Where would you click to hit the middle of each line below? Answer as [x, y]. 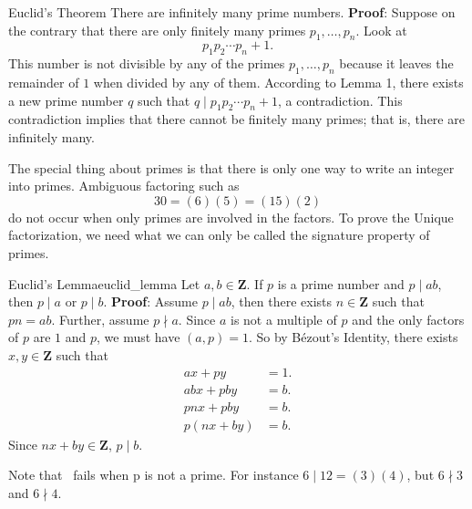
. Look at [381, 30]
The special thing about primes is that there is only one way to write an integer [231, 167]
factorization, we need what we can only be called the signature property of [219, 235]
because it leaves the [396, 63]
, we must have [138, 337]
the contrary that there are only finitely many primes [157, 30]
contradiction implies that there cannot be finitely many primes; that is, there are [236, 119]
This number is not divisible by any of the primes [147, 63]
